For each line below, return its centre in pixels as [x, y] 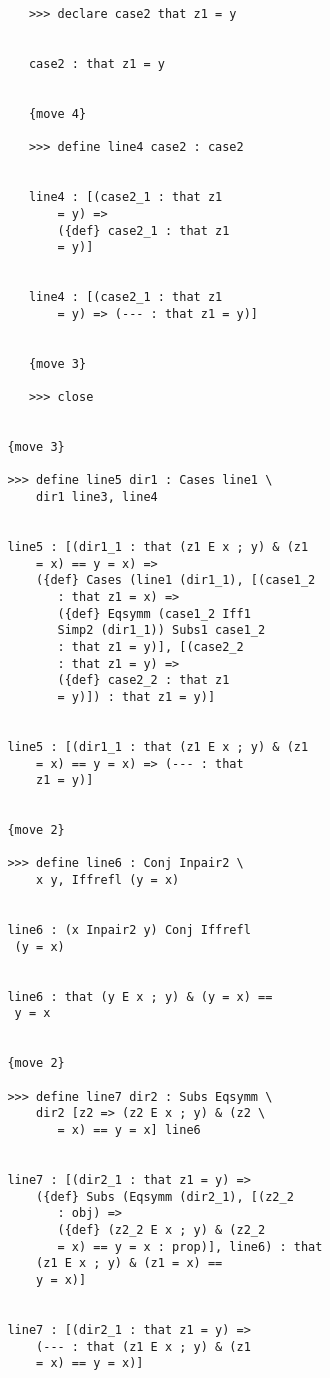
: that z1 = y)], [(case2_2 [150, 646]
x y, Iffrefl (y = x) [108, 880]
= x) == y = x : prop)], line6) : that [190, 1246]
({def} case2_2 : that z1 [143, 680]
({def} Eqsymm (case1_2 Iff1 [154, 613]
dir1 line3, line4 [97, 497]
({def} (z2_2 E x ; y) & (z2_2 [161, 1229]
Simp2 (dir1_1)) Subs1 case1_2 [161, 630]
